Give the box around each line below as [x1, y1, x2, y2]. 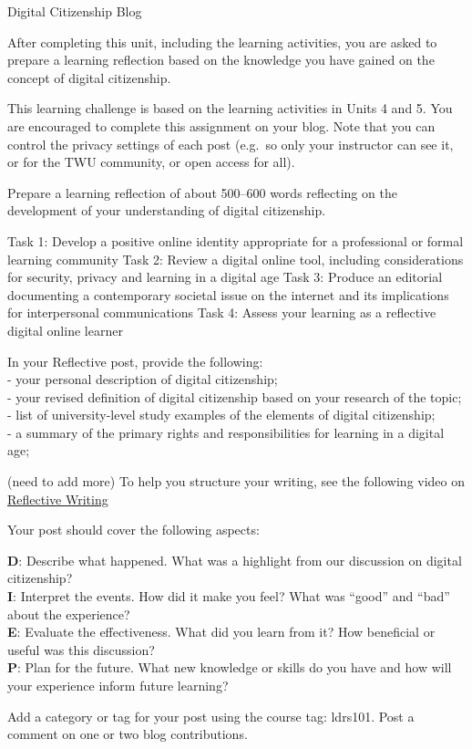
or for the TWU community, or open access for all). [7, 152, 295, 172]
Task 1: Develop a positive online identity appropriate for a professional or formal [7, 231, 464, 250]
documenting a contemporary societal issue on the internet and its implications [7, 285, 449, 304]
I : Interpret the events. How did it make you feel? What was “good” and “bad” [7, 587, 450, 606]
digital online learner [7, 320, 123, 339]
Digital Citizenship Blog [7, 2, 142, 20]
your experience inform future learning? [7, 676, 229, 694]
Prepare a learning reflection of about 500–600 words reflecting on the [7, 182, 397, 202]
